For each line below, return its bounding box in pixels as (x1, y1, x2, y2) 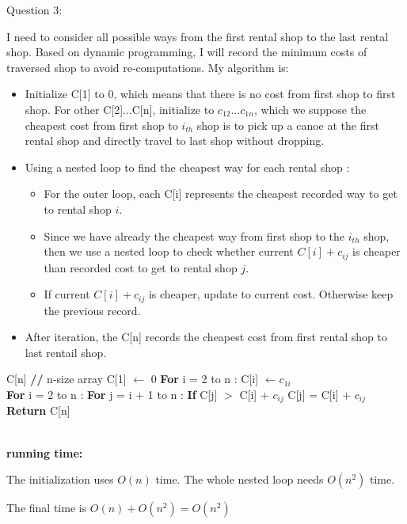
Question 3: (6, 2, 63, 17)
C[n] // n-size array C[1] (6, 370, 127, 387)
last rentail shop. (25, 344, 107, 360)
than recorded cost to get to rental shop (44, 259, 238, 275)
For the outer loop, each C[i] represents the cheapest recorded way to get (44, 185, 397, 202)
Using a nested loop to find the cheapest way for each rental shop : (25, 158, 350, 175)
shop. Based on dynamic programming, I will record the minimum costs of (6, 44, 367, 60)
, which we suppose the (253, 101, 367, 117)
